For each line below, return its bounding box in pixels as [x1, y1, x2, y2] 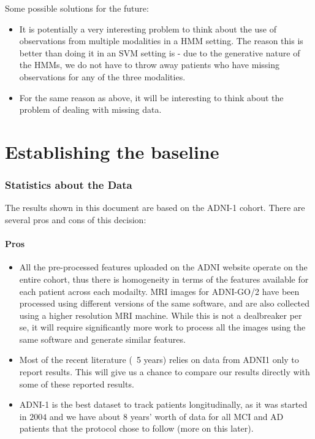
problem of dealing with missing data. [19, 103, 162, 116]
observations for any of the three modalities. [19, 70, 186, 83]
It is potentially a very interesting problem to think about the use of [19, 22, 276, 35]
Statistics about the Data [5, 177, 132, 193]
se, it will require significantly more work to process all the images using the [19, 321, 306, 334]
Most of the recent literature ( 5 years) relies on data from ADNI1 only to [19, 353, 299, 366]
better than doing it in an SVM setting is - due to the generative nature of [19, 46, 300, 59]
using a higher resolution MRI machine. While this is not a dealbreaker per [19, 308, 302, 321]
